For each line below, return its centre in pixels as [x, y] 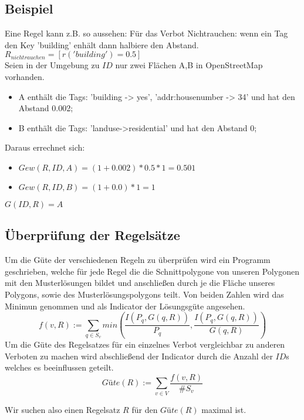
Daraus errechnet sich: [45, 147]
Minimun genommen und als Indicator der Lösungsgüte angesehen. [125, 306]
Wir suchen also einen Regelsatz [63, 409]
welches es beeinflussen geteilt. [59, 367]
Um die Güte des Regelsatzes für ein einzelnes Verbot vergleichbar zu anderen [145, 344]
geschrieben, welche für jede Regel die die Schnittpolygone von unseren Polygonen [152, 271]
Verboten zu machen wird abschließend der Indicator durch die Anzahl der [139, 356]
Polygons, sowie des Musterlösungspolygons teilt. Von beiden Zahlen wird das [144, 294]
